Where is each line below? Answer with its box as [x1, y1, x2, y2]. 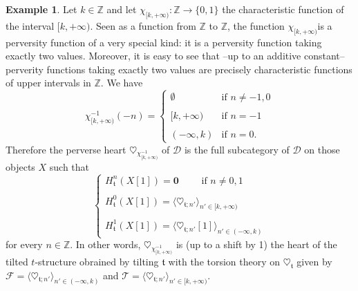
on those [304, 142, 340, 156]
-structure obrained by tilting [35, 254, 159, 269]
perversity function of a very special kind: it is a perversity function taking [6, 35, 322, 49]
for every [6, 237, 43, 252]
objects [6, 159, 35, 173]
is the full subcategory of [184, 142, 290, 156]
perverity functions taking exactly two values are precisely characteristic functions [6, 62, 352, 76]
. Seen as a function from [90, 18, 196, 32]
